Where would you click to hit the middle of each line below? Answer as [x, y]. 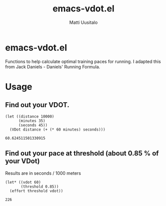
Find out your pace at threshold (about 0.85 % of [82, 154]
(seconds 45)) [33, 125]
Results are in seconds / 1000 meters [43, 173]
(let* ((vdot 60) [23, 182]
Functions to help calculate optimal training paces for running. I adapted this [83, 61]
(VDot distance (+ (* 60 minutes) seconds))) [58, 130]
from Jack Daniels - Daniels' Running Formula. [53, 67]
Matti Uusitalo [83, 22]
